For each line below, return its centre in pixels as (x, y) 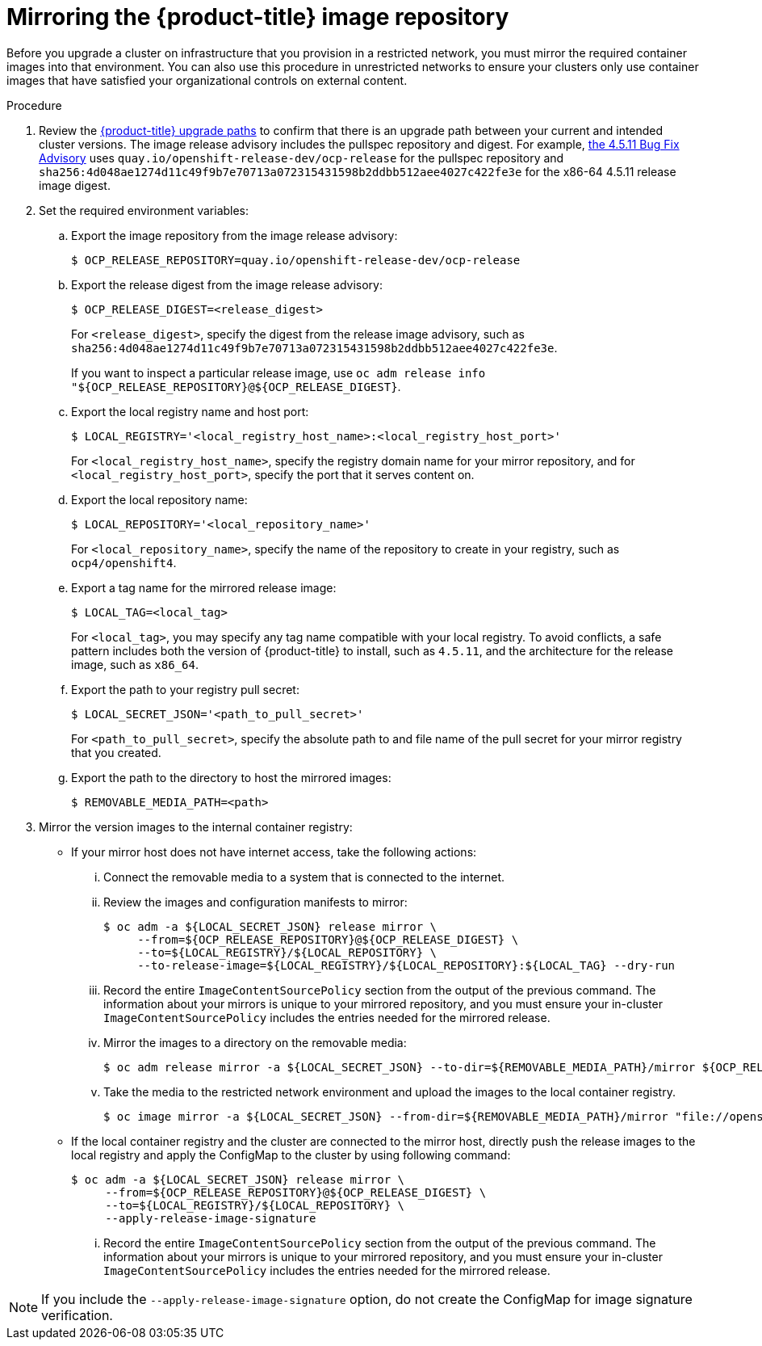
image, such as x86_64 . (135, 664)
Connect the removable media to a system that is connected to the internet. (304, 877)
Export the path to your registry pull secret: (185, 689)
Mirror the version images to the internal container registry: (196, 827)
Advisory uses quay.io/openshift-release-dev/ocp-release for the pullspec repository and (301, 158)
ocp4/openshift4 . (124, 562)
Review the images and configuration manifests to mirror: (255, 902)
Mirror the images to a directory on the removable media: (255, 1042)
